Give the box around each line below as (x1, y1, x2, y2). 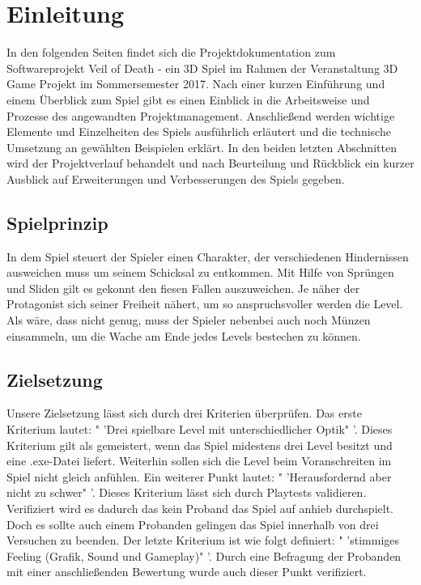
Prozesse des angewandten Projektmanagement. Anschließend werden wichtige (6, 107, 395, 124)
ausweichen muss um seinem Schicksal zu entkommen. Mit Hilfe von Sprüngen (6, 264, 394, 281)
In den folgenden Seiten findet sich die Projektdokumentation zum (6, 44, 336, 61)
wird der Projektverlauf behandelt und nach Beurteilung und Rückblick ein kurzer (6, 155, 415, 172)
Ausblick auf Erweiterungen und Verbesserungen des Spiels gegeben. (6, 170, 345, 187)
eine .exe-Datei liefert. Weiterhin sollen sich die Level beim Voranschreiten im (6, 452, 392, 469)
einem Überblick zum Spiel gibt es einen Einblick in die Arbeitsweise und (6, 91, 370, 108)
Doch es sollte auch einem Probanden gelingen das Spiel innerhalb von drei (6, 515, 379, 532)
